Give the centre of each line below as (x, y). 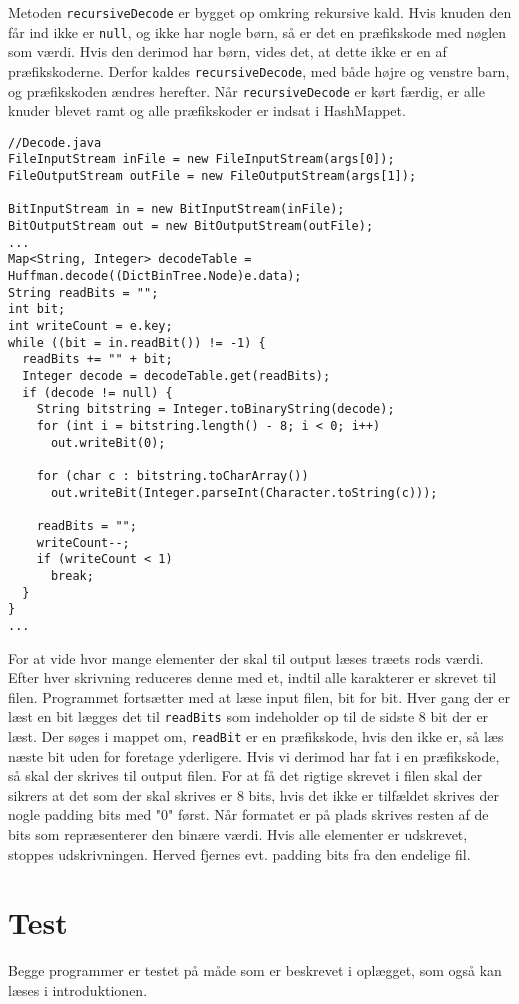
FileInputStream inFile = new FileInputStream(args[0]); (201, 159)
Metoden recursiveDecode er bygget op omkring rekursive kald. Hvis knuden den (260, 12)
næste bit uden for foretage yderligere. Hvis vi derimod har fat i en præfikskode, (254, 755)
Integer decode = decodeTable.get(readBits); (176, 376)
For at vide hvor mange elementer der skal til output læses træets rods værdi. (246, 657)
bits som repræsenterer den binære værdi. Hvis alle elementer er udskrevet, (238, 833)
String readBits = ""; (83, 292)
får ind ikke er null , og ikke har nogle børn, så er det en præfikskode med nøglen (257, 31)
